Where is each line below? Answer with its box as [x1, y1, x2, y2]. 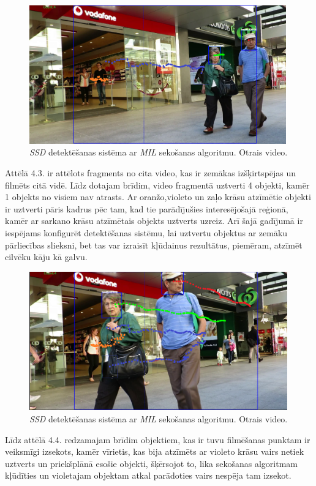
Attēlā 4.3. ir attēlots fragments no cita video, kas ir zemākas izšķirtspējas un [5, 166, 296, 179]
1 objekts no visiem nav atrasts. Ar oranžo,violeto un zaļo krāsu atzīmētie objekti [5, 190, 311, 203]
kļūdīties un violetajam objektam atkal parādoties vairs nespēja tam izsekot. [5, 469, 292, 482]
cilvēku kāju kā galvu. [5, 250, 88, 263]
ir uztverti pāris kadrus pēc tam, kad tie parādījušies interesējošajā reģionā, [5, 202, 288, 215]
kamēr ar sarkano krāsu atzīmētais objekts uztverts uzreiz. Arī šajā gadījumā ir [5, 214, 303, 227]
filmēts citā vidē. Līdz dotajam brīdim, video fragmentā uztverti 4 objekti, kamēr [5, 178, 310, 191]
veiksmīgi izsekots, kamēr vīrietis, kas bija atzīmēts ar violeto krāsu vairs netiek [5, 445, 304, 458]
